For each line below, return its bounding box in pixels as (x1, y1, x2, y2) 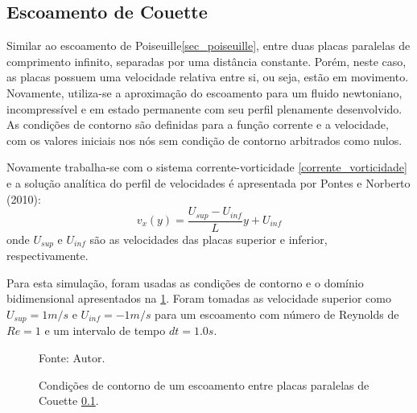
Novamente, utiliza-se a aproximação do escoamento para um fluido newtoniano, (6, 84, 403, 101)
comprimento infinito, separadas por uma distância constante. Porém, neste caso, (6, 52, 407, 69)
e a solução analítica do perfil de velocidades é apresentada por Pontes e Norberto (6, 174, 411, 191)
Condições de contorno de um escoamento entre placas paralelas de (39, 376, 370, 393)
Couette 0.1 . (39, 392, 99, 409)
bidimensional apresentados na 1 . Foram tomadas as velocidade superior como (6, 290, 391, 307)
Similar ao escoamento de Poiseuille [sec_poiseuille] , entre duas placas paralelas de (6, 37, 411, 54)
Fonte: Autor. (39, 349, 105, 366)
